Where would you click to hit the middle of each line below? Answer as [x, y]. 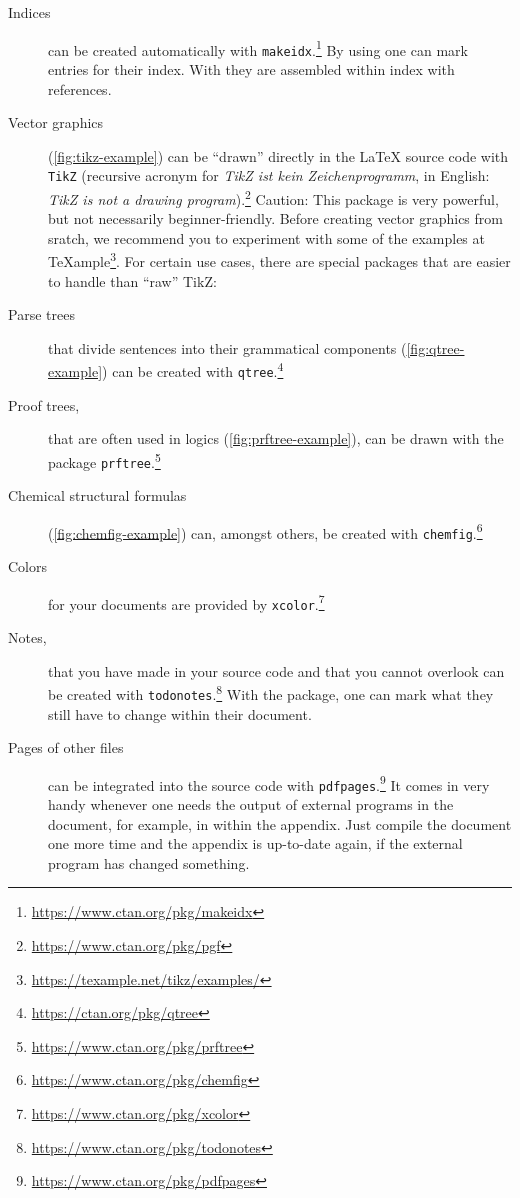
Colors [28, 566]
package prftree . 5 [104, 460]
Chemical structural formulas [97, 495]
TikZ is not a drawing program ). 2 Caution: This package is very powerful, [273, 197]
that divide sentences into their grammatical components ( [227, 347]
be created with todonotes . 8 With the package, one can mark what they [271, 692]
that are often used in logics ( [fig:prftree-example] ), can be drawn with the [276, 438]
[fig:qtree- [435, 347]
